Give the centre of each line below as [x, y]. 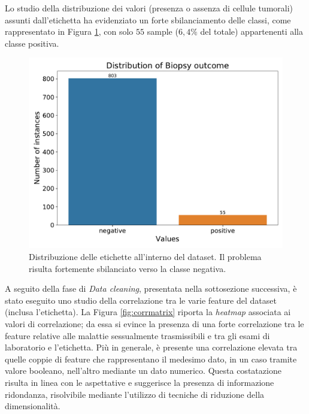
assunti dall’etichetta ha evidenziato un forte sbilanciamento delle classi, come [148, 19]
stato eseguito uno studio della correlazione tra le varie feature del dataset [141, 300]
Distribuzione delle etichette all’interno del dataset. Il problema [145, 256]
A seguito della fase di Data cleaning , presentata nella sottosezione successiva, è [151, 288]
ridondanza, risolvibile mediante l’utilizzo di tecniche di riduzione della [135, 394]
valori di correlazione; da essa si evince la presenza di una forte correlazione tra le [154, 323]
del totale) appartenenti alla [252, 31]
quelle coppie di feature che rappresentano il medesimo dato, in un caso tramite [151, 359]
